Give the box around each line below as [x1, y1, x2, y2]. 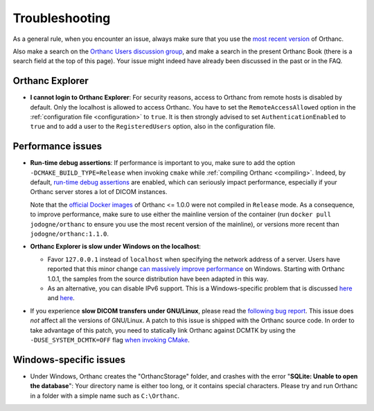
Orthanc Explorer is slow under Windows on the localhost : [30, 243, 201, 251]
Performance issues [12, 141, 103, 152]
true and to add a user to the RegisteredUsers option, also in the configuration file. [30, 122, 276, 131]
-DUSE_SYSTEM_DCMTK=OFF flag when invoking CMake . [30, 335, 190, 344]
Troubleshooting [12, 10, 111, 26]
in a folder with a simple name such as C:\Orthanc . [30, 392, 180, 400]
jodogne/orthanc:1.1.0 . [30, 229, 109, 238]
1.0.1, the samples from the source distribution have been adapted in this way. [47, 274, 269, 283]
